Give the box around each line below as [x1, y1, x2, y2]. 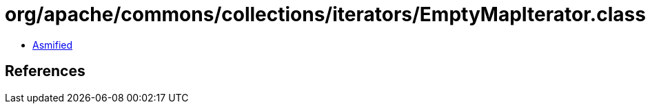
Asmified [32, 38, 73, 51]
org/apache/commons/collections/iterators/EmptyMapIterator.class [5, 3, 646, 26]
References [5, 62, 85, 80]
